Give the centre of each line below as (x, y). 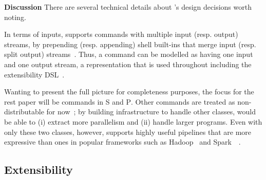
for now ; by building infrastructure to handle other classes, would (151, 112)
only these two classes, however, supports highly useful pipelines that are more (128, 132)
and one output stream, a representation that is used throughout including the (128, 64)
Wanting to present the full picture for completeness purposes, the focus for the (129, 92)
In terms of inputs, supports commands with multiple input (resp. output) (121, 34)
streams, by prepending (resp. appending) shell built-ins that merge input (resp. (130, 44)
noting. (15, 17)
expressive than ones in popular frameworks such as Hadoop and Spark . (122, 142)
